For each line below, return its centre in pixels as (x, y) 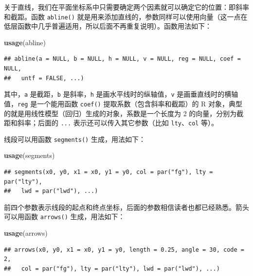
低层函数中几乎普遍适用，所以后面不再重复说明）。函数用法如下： (108, 26)
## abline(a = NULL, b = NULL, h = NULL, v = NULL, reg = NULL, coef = (122, 59)
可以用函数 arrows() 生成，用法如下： (64, 216)
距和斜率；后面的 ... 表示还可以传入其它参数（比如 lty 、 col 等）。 (111, 123)
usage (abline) (25, 42)
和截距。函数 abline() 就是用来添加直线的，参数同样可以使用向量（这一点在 (126, 16)
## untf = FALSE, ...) (44, 78)
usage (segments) (29, 155)
